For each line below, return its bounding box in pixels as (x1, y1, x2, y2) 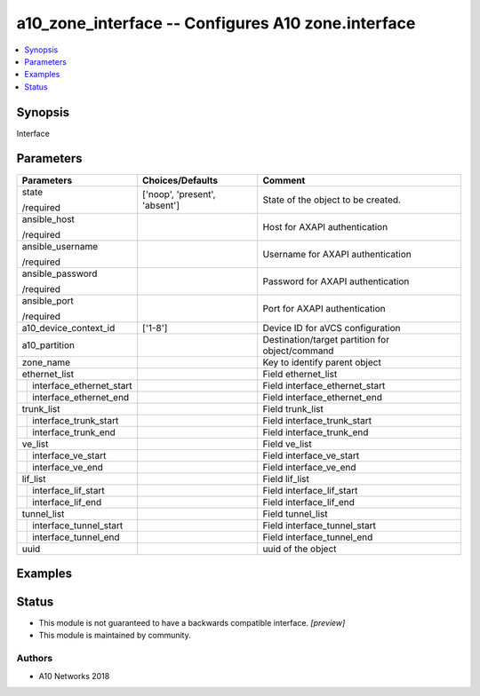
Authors (16, 652, 53, 665)
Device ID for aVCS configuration (262, 321, 401, 334)
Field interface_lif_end (262, 495, 356, 508)
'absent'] (142, 199, 180, 211)
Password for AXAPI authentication (262, 275, 410, 288)
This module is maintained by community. (38, 630, 191, 641)
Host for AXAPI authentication (262, 220, 388, 233)
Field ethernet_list (262, 368, 338, 380)
